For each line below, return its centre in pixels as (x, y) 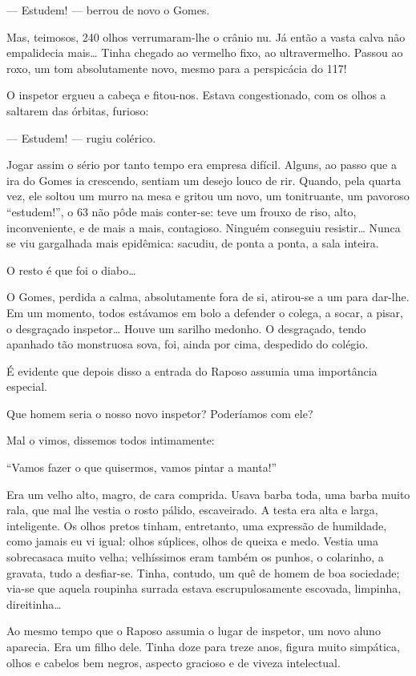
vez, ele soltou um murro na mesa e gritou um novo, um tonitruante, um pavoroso (208, 196)
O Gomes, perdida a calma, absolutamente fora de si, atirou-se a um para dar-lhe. (208, 297)
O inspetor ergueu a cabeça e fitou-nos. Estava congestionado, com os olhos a (196, 95)
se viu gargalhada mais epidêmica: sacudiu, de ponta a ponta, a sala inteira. (193, 243)
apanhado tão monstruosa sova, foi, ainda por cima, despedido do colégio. (188, 344)
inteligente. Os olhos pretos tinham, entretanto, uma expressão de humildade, (197, 525)
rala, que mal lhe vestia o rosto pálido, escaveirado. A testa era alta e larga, (192, 510)
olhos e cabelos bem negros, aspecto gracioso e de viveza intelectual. (174, 662)
